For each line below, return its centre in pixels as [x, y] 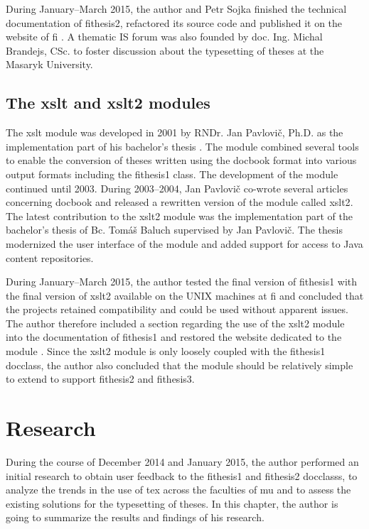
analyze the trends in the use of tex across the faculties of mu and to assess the [178, 490]
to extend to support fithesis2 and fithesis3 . [100, 379]
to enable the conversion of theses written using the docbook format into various [181, 160]
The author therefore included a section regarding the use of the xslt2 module [175, 323]
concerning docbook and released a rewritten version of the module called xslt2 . [180, 202]
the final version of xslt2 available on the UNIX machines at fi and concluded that [185, 295]
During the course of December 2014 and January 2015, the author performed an [182, 461]
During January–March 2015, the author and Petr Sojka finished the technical [176, 9]
